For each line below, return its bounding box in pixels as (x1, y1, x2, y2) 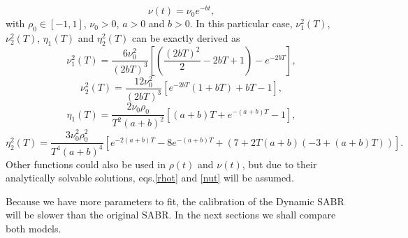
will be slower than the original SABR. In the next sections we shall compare (6, 207, 336, 222)
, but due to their (242, 156, 317, 171)
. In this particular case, (189, 16, 293, 31)
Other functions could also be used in (6, 156, 166, 171)
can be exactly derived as (132, 30, 240, 45)
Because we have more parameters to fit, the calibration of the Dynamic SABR (6, 193, 344, 208)
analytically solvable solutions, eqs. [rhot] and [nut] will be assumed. (6, 170, 294, 185)
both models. (6, 221, 61, 236)
